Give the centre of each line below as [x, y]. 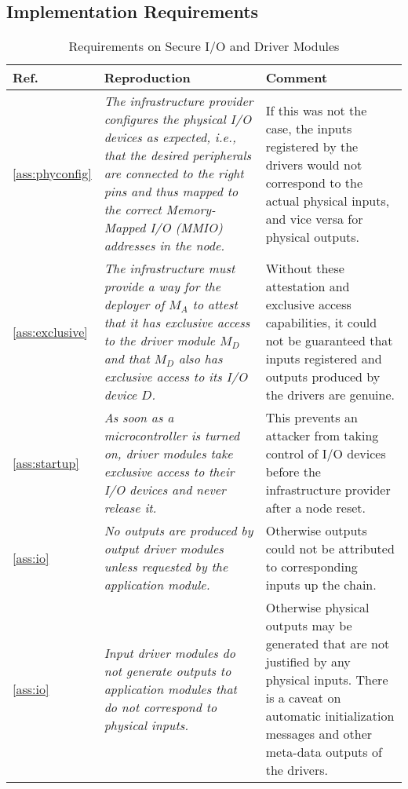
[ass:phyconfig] [52, 174]
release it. [130, 508]
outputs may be [309, 626]
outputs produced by [323, 377]
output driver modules [164, 549]
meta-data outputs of [324, 752]
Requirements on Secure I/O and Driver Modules [204, 46]
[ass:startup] [46, 462]
